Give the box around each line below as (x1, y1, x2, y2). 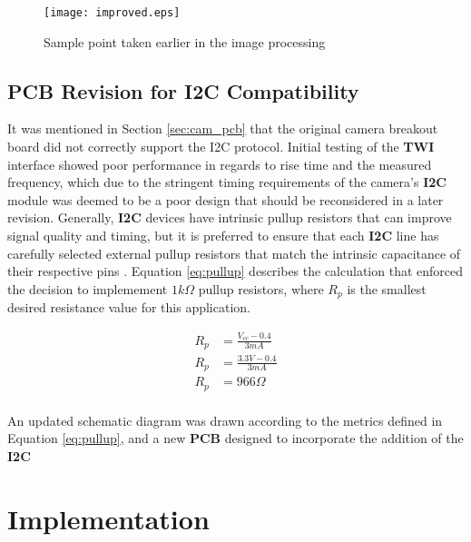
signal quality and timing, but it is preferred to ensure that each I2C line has (7, 226, 439, 245)
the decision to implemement (7, 279, 168, 298)
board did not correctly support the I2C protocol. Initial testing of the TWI (7, 137, 435, 156)
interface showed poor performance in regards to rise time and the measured (7, 154, 432, 173)
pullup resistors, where (198, 279, 324, 298)
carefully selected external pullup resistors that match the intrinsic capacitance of (7, 243, 461, 262)
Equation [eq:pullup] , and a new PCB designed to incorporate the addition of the (7, 429, 464, 448)
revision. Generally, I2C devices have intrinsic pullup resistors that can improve (7, 208, 452, 227)
